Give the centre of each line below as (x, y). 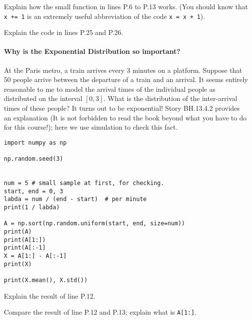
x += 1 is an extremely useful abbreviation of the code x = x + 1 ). (105, 16)
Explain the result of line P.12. (50, 295)
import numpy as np (35, 143)
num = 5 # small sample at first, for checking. (84, 183)
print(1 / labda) (32, 208)
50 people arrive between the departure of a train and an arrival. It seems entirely (126, 79)
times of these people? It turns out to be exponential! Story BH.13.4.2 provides (122, 108)
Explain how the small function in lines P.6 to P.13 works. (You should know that (126, 6)
